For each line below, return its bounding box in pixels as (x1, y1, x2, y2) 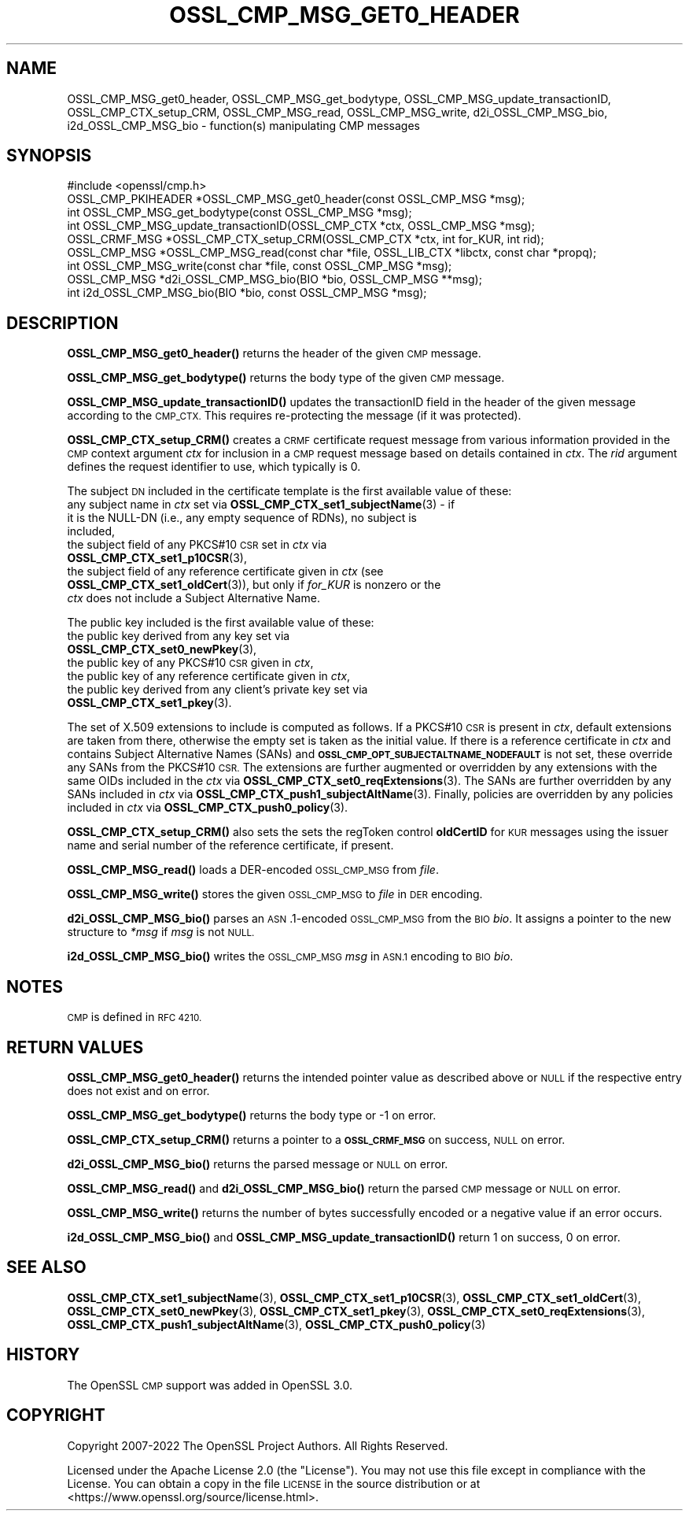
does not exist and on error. (67, 1083, 210, 1097)
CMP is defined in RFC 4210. (67, 1010, 202, 1024)
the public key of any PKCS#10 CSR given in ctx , (67, 656, 314, 670)
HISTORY (6, 1345, 80, 1365)
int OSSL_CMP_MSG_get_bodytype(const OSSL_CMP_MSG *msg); (67, 205, 412, 220)
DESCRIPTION (6, 313, 119, 333)
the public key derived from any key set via (67, 629, 290, 643)
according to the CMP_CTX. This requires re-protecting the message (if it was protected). (67, 409, 521, 423)
